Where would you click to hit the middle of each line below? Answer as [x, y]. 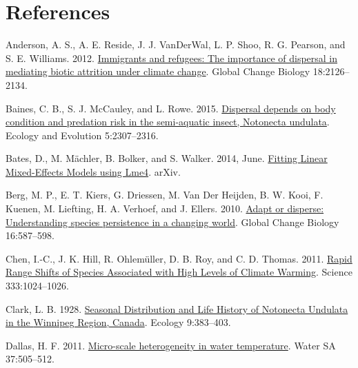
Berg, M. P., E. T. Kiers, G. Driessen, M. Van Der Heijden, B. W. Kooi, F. [165, 195]
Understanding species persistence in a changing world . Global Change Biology [172, 222]
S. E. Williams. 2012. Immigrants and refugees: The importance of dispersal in [172, 58]
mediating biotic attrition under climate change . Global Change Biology [158, 71]
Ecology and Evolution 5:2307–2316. [82, 135]
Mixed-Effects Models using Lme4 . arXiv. [93, 171]
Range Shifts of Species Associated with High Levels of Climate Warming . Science [179, 272]
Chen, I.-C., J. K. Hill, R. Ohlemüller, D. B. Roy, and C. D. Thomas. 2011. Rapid [179, 258]
